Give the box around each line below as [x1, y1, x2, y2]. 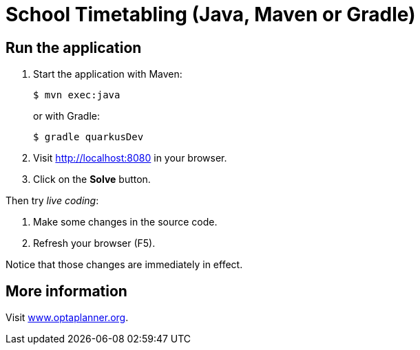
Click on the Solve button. [33, 173, 151, 186]
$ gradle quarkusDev [33, 131, 144, 143]
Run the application [6, 39, 142, 56]
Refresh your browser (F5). [33, 237, 156, 250]
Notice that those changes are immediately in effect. [6, 259, 243, 271]
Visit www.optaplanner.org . [6, 311, 129, 324]
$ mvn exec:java [33, 89, 120, 101]
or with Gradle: [33, 110, 100, 122]
